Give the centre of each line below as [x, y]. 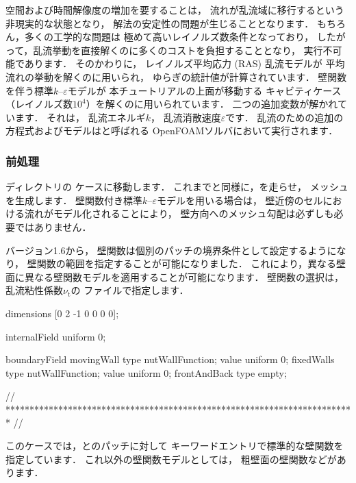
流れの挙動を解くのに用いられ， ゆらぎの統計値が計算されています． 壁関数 [176, 76]
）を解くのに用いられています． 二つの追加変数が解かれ [212, 104]
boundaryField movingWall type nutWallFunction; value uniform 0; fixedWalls [170, 359]
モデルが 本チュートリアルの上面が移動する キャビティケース [204, 90]
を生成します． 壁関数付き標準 [74, 200]
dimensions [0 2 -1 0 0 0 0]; [62, 313]
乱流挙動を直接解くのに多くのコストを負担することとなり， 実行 [178, 50]
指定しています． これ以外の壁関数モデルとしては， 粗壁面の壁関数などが [171, 459]
